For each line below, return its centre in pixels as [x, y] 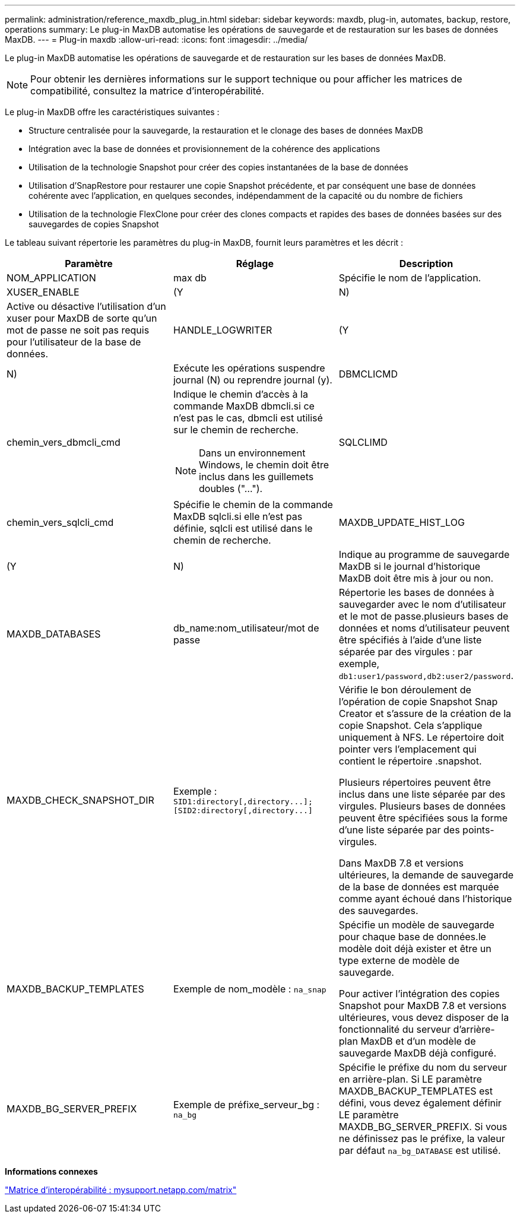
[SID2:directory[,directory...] [243, 811]
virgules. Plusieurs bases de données [422, 806]
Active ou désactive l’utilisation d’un [86, 306]
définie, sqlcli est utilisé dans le [243, 528]
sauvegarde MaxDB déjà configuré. [417, 1053]
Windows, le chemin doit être [264, 465]
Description [426, 264]
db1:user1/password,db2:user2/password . [426, 675]
